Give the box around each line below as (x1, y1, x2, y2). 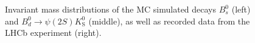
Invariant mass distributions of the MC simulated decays (5, 3, 217, 15)
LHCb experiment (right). (5, 26, 102, 39)
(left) (231, 3, 251, 15)
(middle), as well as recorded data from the (88, 14, 250, 27)
